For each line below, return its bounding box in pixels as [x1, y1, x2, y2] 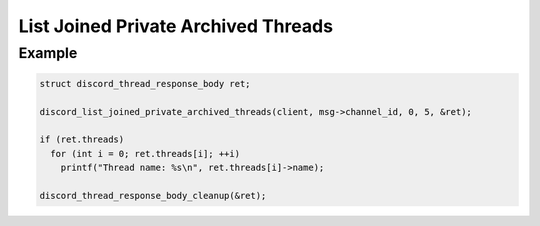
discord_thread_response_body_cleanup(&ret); [39, 190, 267, 201]
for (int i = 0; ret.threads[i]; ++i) [50, 148, 240, 159]
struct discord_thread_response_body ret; [39, 78, 251, 89]
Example [18, 44, 78, 62]
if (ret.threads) [39, 134, 125, 145]
